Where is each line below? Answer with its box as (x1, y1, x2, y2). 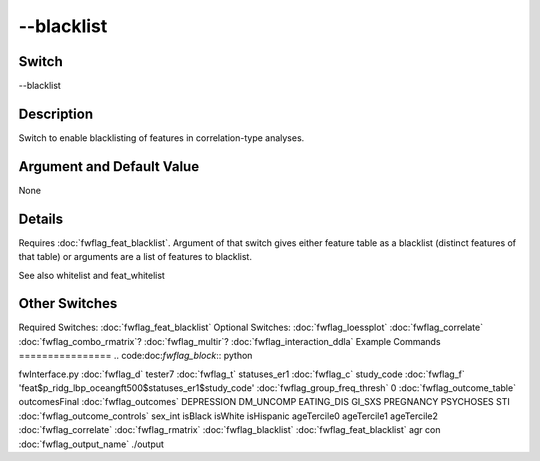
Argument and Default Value (18, 158, 200, 175)
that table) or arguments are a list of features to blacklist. (18, 251, 252, 263)
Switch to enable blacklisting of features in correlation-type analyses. (18, 131, 305, 144)
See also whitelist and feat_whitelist (18, 269, 165, 281)
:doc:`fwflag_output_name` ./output (18, 438, 165, 450)
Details (18, 210, 64, 227)
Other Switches (18, 295, 118, 312)
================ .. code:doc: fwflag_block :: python (18, 350, 253, 362)
